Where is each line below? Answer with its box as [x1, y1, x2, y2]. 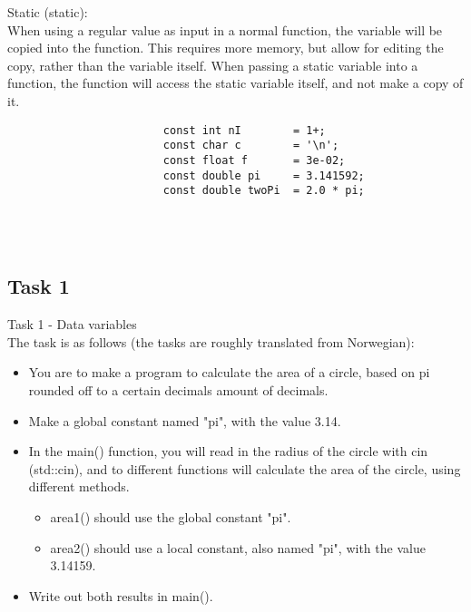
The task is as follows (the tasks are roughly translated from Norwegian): [7, 332, 415, 351]
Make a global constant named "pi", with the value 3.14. [28, 411, 341, 430]
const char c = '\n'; [162, 139, 339, 152]
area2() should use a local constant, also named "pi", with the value [50, 538, 426, 557]
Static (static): [7, 3, 88, 21]
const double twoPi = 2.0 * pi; [162, 184, 365, 198]
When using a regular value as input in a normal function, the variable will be [7, 20, 443, 39]
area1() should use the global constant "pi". [50, 507, 291, 526]
